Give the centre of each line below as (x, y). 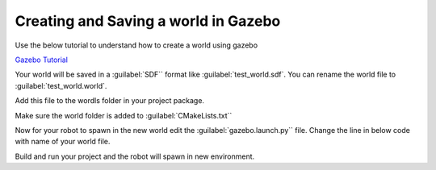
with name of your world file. (63, 142)
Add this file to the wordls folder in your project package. (110, 101)
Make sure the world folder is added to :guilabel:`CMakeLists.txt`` (124, 115)
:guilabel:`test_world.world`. (61, 85)
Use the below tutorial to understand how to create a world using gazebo (136, 45)
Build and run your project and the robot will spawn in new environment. (135, 156)
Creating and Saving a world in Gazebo (148, 21)
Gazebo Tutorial (42, 60)
